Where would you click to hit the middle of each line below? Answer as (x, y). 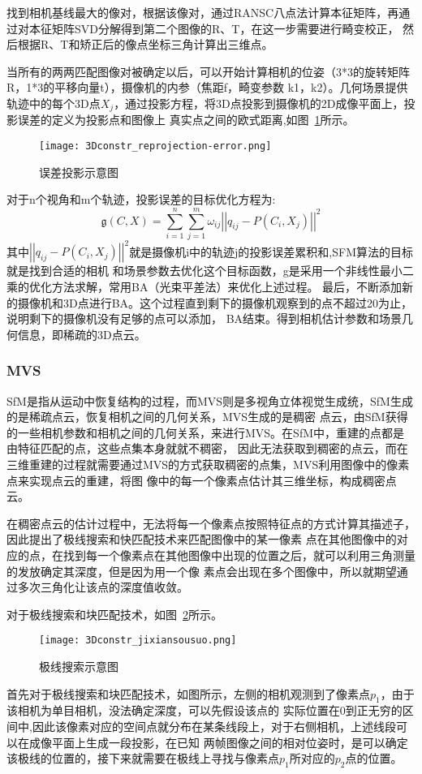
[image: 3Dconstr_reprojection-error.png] (155, 146)
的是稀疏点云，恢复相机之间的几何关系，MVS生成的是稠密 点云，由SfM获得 (207, 417)
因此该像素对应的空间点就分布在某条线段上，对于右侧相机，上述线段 (214, 727)
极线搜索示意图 (79, 666)
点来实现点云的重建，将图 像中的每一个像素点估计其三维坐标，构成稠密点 (202, 480)
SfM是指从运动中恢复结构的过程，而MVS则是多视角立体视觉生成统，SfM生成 (210, 400)
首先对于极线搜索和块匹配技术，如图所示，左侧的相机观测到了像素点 (188, 693)
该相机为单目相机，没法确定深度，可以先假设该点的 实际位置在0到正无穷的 (205, 710)
